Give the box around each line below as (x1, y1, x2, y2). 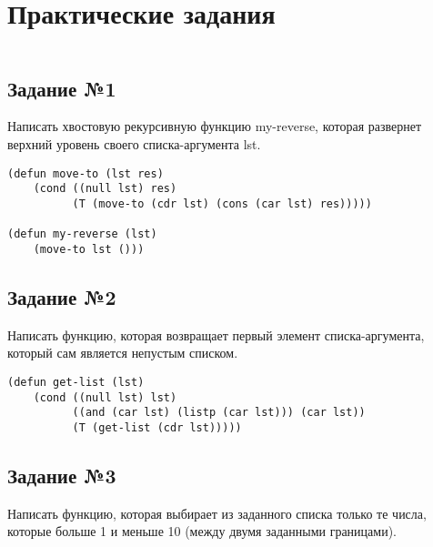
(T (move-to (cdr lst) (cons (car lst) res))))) (72, 197, 372, 210)
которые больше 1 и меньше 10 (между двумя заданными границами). (7, 522, 398, 541)
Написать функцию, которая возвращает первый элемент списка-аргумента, (7, 325, 425, 344)
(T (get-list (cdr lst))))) (72, 420, 242, 434)
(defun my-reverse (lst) (7, 228, 157, 241)
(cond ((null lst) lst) (33, 390, 177, 404)
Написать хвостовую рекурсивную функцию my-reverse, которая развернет (7, 116, 422, 136)
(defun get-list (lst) (7, 375, 145, 389)
